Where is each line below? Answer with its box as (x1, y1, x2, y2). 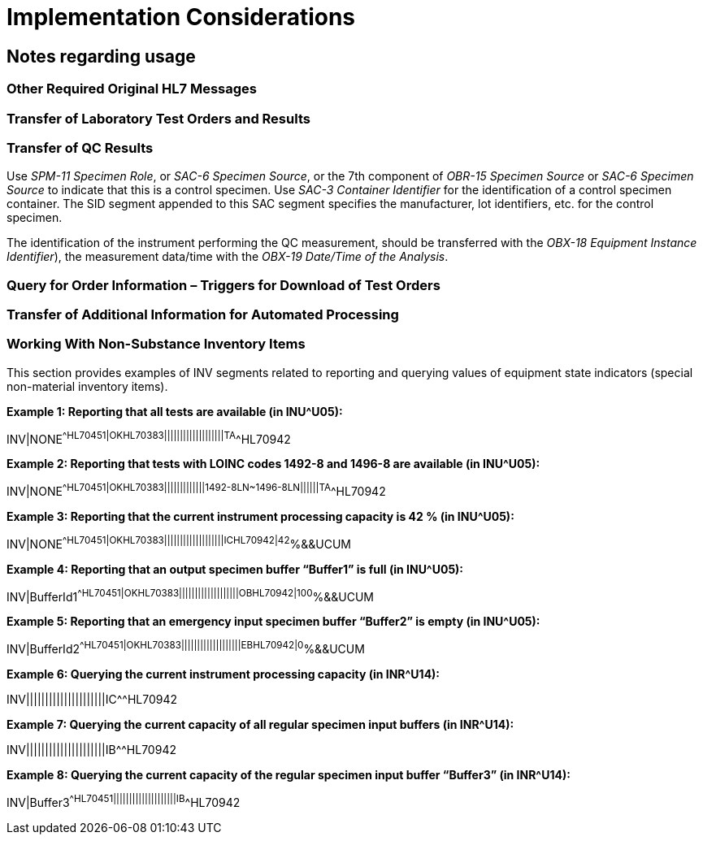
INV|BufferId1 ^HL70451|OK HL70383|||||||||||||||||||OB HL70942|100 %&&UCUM (7, 587, 375, 604)
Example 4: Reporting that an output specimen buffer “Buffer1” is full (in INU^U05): (7, 561, 464, 576)
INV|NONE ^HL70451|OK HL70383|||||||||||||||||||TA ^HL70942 (7, 429, 291, 446)
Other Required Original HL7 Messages (7, 80, 257, 98)
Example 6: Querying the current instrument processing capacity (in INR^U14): (7, 667, 440, 682)
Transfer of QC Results (7, 139, 154, 156)
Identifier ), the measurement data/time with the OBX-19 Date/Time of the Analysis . (7, 249, 449, 264)
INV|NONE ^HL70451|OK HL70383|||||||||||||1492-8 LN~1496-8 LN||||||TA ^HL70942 (7, 482, 386, 499)
